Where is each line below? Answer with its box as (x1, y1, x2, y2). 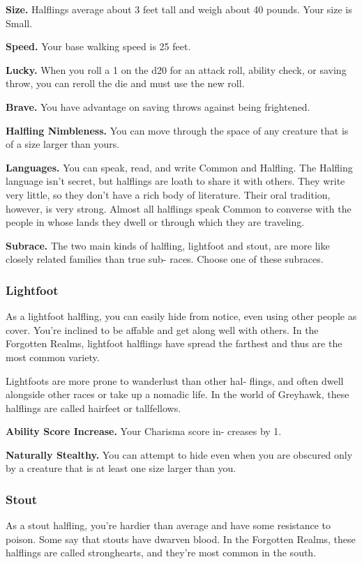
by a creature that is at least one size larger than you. (6, 461, 236, 475)
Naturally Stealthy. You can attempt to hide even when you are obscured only (6, 447, 353, 462)
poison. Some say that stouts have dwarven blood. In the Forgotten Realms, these (6, 531, 356, 546)
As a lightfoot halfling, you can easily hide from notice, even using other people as (6, 309, 357, 323)
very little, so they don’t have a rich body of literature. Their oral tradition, (6, 187, 331, 201)
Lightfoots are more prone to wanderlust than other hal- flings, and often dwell (6, 373, 344, 388)
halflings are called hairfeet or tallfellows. (6, 400, 181, 415)
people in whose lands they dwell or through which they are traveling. (6, 215, 305, 229)
